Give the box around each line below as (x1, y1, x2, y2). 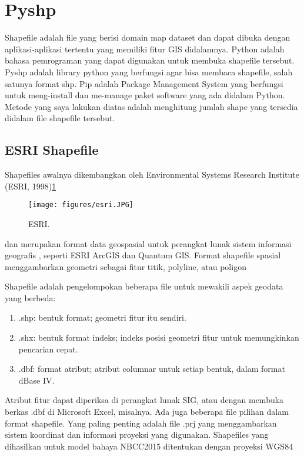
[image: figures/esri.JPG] (28, 201, 133, 209)
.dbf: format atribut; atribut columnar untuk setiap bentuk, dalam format (18, 362, 285, 375)
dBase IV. (18, 374, 55, 386)
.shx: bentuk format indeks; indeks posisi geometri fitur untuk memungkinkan (18, 331, 299, 344)
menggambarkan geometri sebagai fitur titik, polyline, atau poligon (5, 260, 246, 272)
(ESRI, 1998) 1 (5, 179, 56, 192)
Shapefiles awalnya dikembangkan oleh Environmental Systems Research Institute (5, 168, 299, 181)
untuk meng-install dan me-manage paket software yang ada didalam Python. (5, 89, 285, 101)
